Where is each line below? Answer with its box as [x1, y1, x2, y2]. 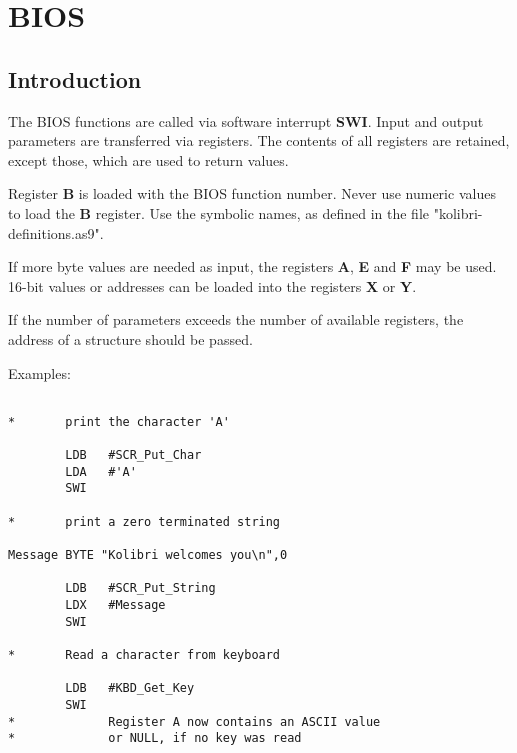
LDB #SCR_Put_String [65, 581, 216, 596]
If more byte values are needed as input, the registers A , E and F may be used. [8, 256, 497, 277]
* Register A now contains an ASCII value [8, 714, 381, 729]
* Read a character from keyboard [8, 647, 281, 662]
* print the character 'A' [8, 414, 230, 429]
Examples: [8, 362, 71, 383]
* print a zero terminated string [8, 514, 281, 529]
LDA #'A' [65, 464, 137, 479]
